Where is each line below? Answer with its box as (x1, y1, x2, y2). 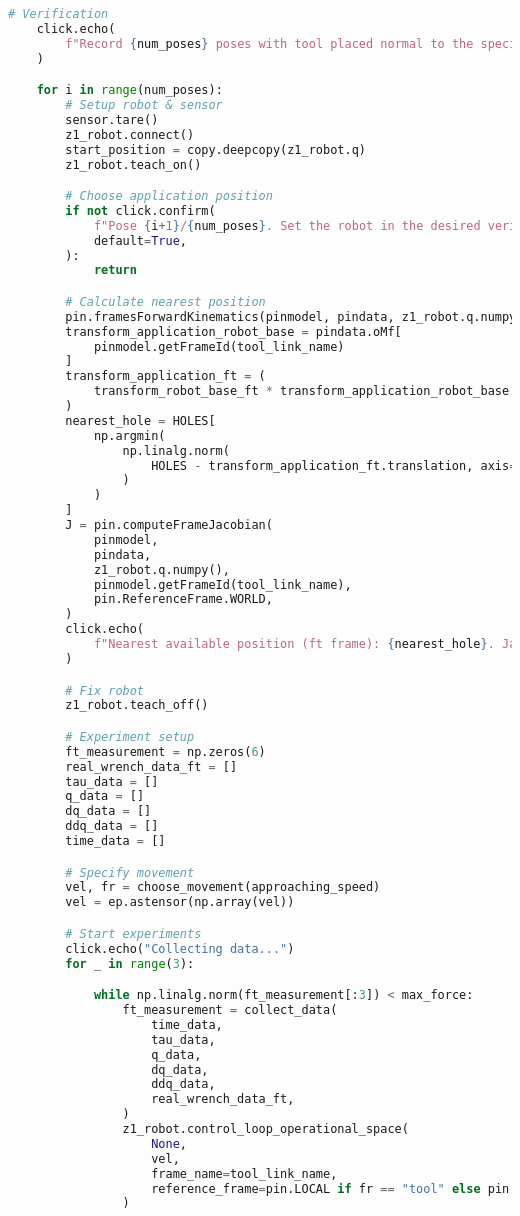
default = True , (93, 233, 188, 248)
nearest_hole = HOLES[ (65, 413, 216, 428)
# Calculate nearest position (65, 294, 266, 309)
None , (151, 1136, 187, 1151)
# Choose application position (65, 189, 273, 204)
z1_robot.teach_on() (65, 157, 202, 172)
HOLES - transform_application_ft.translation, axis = (151, 458, 517, 473)
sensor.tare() (65, 112, 159, 127)
